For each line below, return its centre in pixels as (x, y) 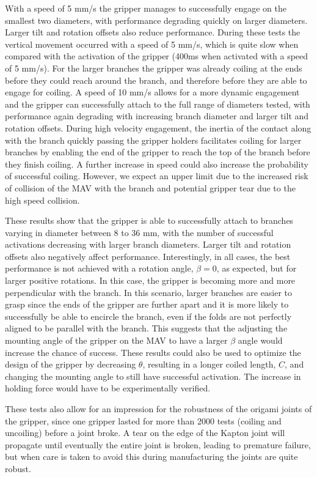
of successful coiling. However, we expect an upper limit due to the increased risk (157, 176)
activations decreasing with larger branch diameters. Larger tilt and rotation (148, 244)
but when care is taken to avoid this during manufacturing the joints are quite (151, 457)
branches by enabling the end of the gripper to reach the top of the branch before (158, 152)
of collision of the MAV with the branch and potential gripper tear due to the (150, 187)
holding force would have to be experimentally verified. (108, 388)
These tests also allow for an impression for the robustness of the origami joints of (158, 409)
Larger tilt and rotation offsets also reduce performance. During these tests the (153, 32)
